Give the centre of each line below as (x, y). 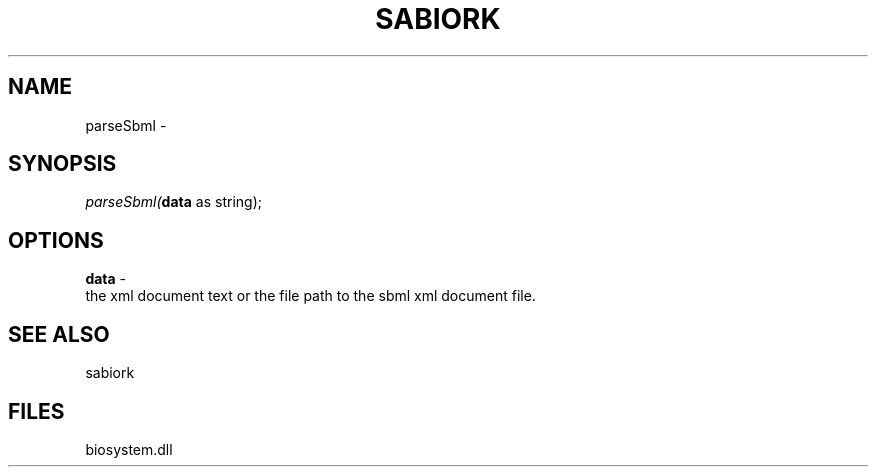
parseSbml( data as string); (173, 202)
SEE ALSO (59, 334)
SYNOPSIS (62, 164)
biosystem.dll (129, 449)
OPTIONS (56, 240)
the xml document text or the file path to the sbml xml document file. (310, 296)
